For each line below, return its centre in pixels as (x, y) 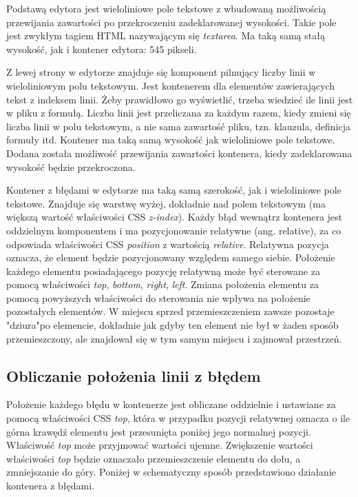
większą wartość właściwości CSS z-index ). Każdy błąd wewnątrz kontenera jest (175, 217)
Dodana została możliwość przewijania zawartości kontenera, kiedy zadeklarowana (179, 153)
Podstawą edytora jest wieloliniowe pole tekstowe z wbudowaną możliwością (166, 8)
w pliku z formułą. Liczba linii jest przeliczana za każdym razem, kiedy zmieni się (179, 113)
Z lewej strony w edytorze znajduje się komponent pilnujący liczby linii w (161, 72)
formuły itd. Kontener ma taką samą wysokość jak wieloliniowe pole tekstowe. (171, 140)
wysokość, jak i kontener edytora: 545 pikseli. (102, 49)
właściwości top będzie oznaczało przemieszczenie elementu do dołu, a (154, 458)
